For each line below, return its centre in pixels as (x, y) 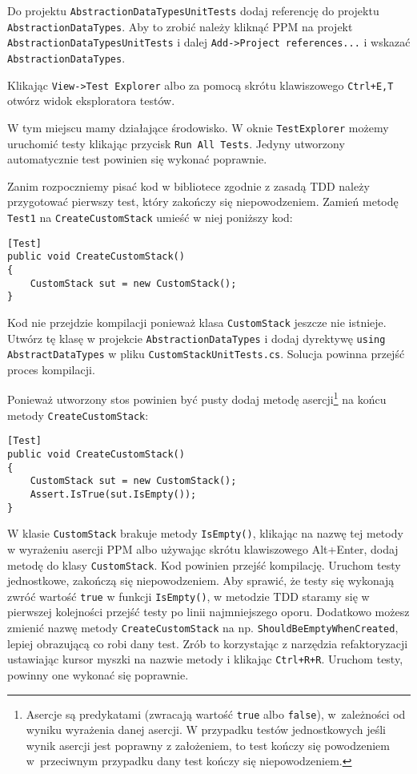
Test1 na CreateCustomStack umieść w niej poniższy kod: (150, 217)
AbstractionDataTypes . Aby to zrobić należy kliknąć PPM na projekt (180, 26)
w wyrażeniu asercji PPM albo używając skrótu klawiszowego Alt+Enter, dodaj (203, 548)
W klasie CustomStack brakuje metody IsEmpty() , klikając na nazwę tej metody (205, 533)
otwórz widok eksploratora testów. (91, 101)
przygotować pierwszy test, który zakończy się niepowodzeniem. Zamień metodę (203, 202)
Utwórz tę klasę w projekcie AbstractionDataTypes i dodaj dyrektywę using (196, 338)
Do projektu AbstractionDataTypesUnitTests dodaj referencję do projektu (193, 10)
